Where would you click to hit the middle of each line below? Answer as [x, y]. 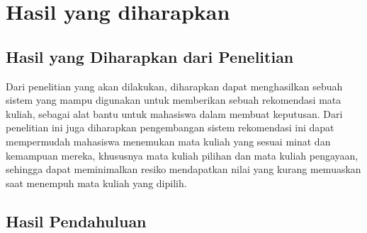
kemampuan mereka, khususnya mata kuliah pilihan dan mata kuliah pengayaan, [182, 155]
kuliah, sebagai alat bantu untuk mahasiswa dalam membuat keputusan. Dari [174, 113]
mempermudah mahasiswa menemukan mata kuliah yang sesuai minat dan [168, 141]
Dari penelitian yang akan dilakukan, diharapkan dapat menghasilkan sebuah [174, 86]
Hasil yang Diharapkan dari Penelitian [150, 56]
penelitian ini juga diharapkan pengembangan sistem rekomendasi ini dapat [170, 127]
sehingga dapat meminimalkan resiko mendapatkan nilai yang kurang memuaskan [183, 169]
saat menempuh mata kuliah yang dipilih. [96, 183]
